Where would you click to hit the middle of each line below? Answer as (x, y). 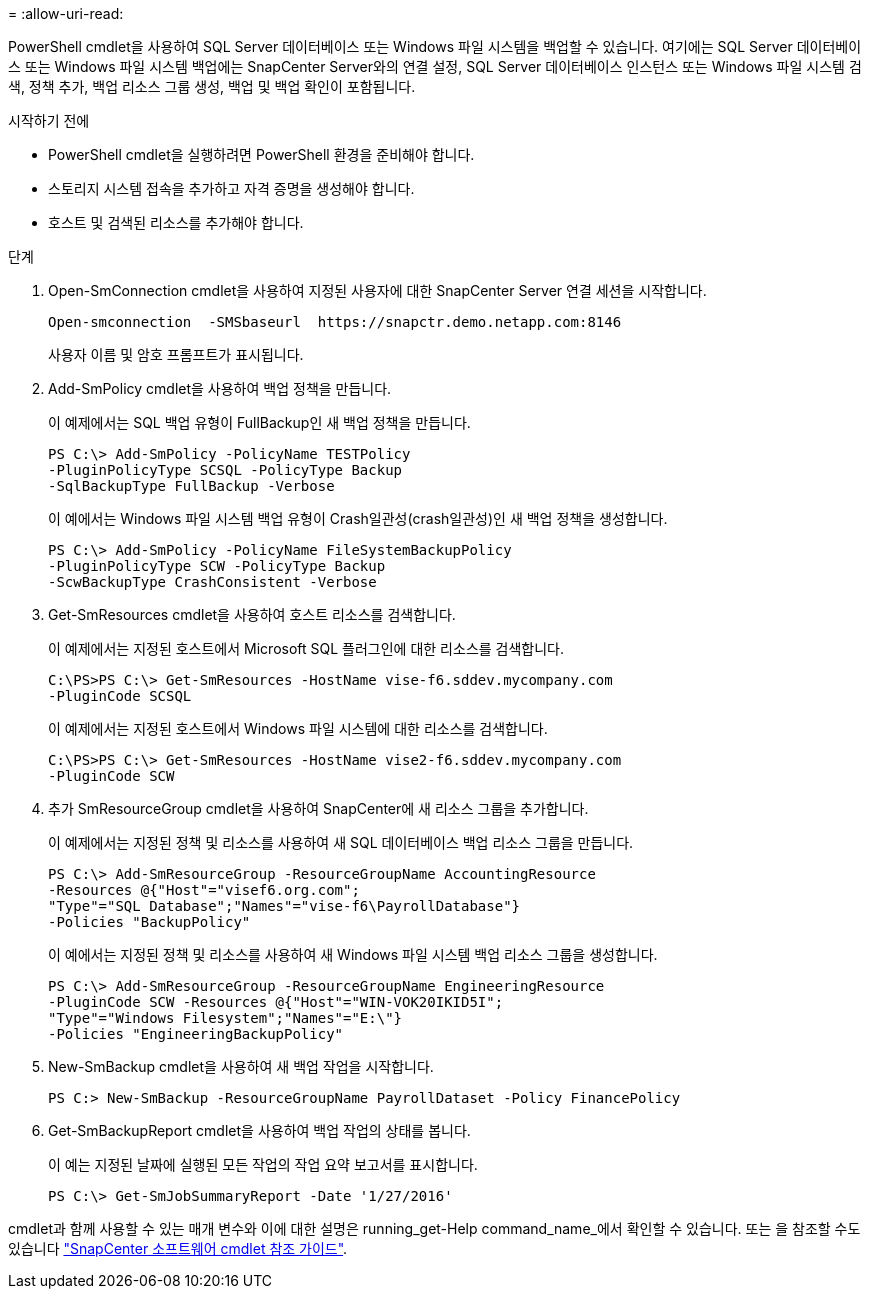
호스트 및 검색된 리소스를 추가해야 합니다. (176, 222)
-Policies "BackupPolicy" (149, 922)
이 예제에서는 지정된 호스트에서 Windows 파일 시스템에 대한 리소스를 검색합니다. (298, 728)
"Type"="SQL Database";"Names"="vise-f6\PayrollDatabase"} (284, 906)
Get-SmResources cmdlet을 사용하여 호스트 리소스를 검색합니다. (252, 614)
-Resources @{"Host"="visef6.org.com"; (204, 890)
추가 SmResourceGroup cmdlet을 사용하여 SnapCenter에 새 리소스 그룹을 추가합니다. (318, 808)
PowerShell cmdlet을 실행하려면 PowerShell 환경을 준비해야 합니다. (261, 154)
